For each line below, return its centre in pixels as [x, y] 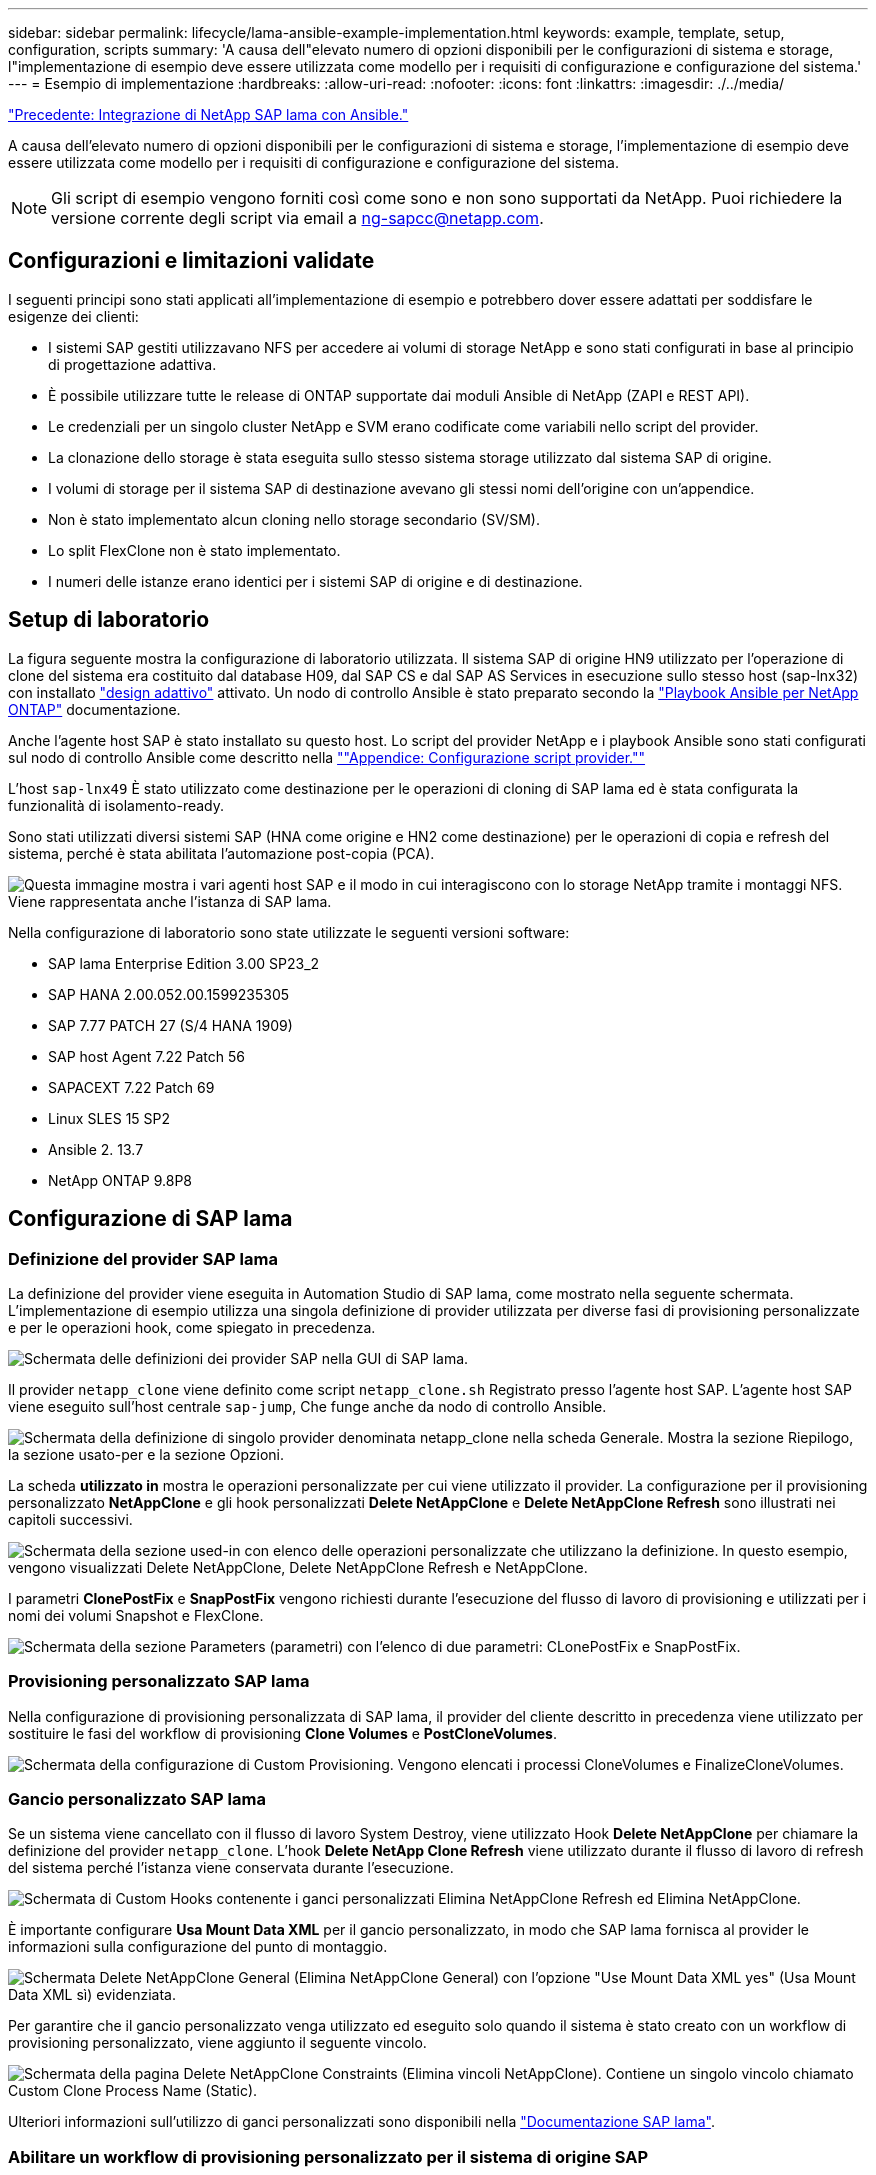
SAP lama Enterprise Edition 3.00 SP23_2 [184, 963]
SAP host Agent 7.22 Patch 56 [146, 1056]
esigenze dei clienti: [73, 316]
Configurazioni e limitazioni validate [191, 261]
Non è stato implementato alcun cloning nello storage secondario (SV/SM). [294, 519]
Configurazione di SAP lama [150, 1219]
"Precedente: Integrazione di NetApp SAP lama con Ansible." [208, 114]
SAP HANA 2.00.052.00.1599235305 [169, 994]
